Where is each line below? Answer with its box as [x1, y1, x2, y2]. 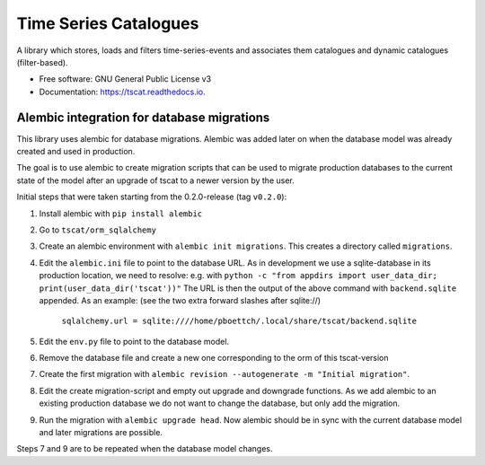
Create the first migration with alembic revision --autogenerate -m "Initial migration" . [39, 369, 410, 380]
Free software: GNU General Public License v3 [39, 74, 212, 84]
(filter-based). [16, 57, 68, 67]
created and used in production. [16, 146, 136, 157]
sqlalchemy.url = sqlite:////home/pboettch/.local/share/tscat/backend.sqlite [61, 316, 418, 327]
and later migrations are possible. [39, 427, 163, 438]
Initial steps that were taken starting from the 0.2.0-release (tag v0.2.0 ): [16, 191, 287, 202]
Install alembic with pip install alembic [39, 207, 203, 219]
